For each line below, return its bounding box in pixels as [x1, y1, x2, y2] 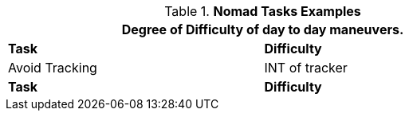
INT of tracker [264, 60, 348, 76]
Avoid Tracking [8, 60, 97, 76]
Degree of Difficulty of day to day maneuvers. [121, 21, 404, 37]
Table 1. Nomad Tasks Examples [164, 3, 361, 19]
